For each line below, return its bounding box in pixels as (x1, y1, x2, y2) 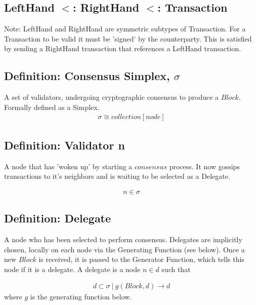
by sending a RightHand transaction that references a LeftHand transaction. (4, 43, 241, 54)
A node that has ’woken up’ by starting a (4, 161, 133, 171)
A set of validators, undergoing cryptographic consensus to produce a (4, 92, 219, 102)
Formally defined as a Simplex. (4, 101, 100, 112)
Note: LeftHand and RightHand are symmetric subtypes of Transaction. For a (4, 23, 246, 34)
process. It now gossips (169, 161, 240, 171)
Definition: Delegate (4, 210, 111, 226)
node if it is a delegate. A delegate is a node (4, 263, 141, 274)
